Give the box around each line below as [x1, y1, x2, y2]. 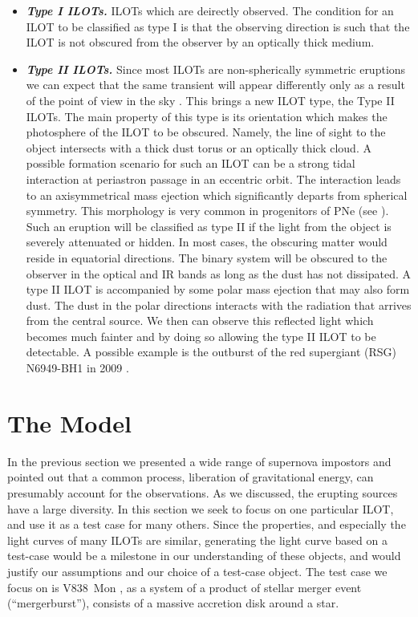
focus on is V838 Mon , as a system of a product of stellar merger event [7, 578, 362, 595]
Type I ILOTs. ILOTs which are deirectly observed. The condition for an [26, 2, 394, 18]
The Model [7, 406, 132, 439]
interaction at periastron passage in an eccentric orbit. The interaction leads [26, 170, 401, 187]
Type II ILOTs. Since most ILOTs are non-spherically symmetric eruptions [26, 60, 406, 77]
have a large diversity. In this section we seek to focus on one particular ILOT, [7, 500, 394, 517]
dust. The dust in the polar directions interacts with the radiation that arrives [26, 296, 412, 313]
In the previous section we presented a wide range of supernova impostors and [7, 453, 392, 469]
